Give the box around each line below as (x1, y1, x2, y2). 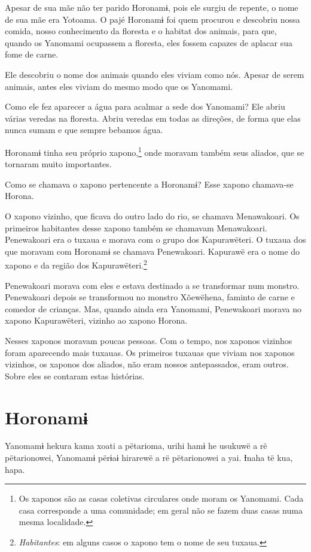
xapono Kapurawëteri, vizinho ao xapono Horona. (5, 314, 188, 327)
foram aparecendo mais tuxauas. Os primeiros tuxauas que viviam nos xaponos (5, 346, 295, 358)
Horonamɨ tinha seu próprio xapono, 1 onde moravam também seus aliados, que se (5, 144, 304, 158)
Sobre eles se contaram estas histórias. (5, 369, 145, 382)
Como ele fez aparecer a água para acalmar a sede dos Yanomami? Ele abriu (5, 100, 285, 113)
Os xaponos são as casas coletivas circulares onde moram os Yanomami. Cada (19, 492, 304, 505)
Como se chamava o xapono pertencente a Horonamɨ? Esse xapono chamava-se (5, 177, 294, 190)
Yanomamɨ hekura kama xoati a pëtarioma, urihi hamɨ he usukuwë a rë (5, 439, 267, 452)
